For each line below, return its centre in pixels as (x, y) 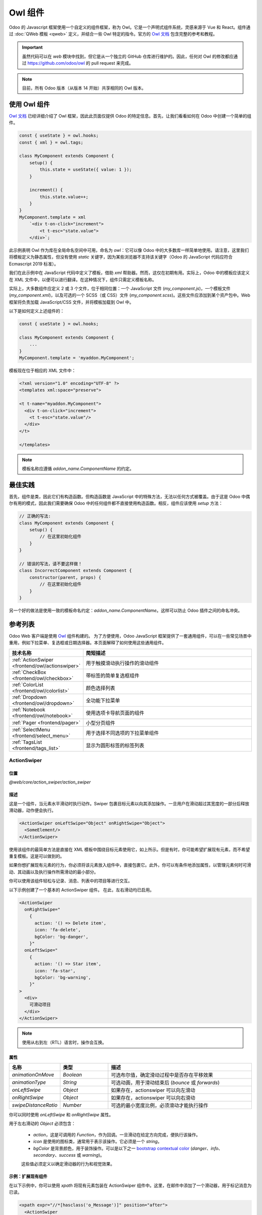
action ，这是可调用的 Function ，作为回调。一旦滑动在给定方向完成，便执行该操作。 (117, 1134)
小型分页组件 (100, 723)
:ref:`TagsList (27, 742)
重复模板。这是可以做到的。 (37, 856)
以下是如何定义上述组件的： (37, 311)
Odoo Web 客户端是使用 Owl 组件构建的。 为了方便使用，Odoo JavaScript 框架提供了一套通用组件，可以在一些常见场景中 (130, 636)
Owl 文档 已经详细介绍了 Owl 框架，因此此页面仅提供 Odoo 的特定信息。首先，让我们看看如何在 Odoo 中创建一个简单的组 (130, 116)
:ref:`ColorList (28, 684)
